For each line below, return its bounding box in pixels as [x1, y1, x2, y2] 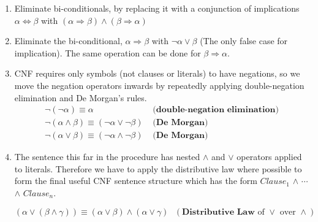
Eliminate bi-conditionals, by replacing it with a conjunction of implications [14, 2, 300, 14]
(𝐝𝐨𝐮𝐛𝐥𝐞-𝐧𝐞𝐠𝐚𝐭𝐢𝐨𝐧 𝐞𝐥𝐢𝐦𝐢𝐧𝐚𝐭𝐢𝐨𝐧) [153, 105, 279, 115]
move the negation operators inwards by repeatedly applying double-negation [14, 78, 305, 91]
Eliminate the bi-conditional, [14, 34, 123, 47]
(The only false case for [200, 34, 288, 47]
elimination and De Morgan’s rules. [14, 91, 147, 104]
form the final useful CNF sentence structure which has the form [14, 174, 257, 187]
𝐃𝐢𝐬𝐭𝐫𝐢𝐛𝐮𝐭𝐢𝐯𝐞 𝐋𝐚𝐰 [182, 207, 255, 216]
